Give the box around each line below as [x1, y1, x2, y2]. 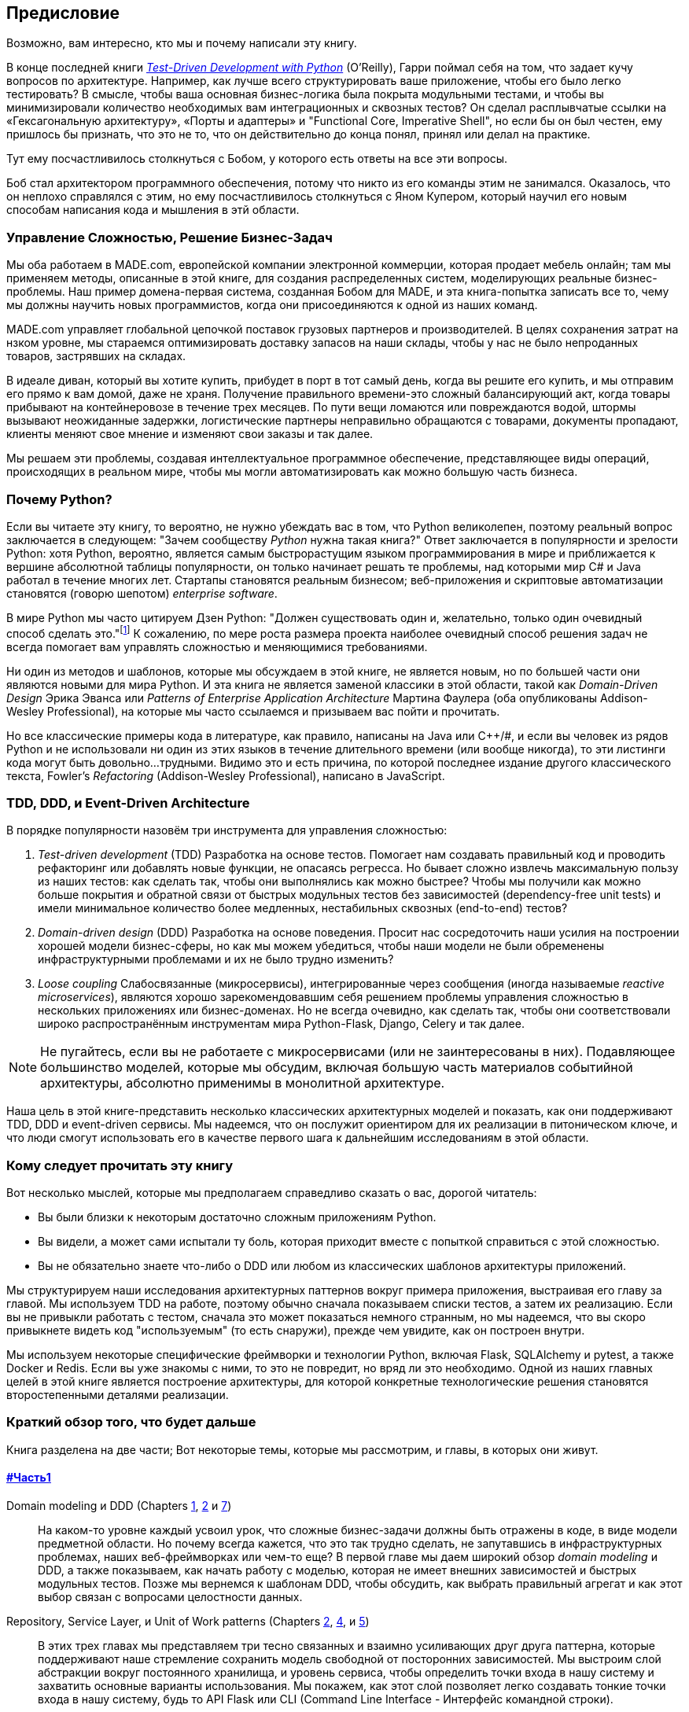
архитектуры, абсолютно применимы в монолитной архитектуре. [40, 1075, 445, 1092]
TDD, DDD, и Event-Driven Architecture [6, 794, 250, 811]
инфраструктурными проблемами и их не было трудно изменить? [38, 952, 394, 966]
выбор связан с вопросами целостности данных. [38, 1590, 303, 1604]
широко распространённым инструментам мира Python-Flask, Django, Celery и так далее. [38, 1017, 525, 1031]
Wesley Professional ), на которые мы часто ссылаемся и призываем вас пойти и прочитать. [6, 704, 500, 718]
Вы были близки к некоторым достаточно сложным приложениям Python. [38, 1210, 437, 1224]
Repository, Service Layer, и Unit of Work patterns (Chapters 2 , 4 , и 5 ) [6, 1614, 370, 1629]
